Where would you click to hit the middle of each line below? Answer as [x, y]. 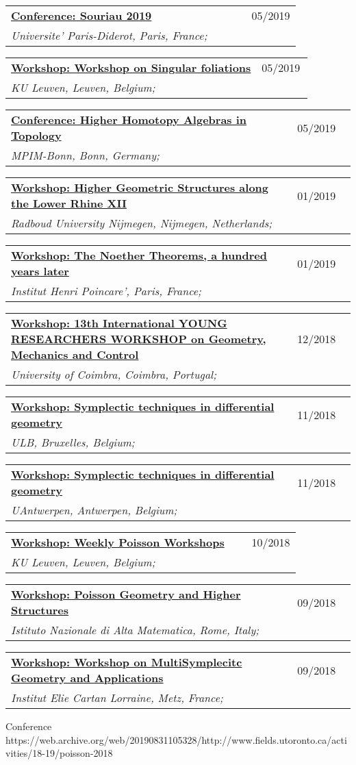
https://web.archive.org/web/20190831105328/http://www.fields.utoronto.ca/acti [176, 739]
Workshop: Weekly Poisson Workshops [118, 542]
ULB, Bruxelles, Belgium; [73, 442]
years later [40, 271]
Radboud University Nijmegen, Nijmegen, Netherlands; [142, 223]
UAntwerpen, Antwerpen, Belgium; [94, 510]
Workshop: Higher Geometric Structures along [140, 187]
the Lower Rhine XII [69, 203]
